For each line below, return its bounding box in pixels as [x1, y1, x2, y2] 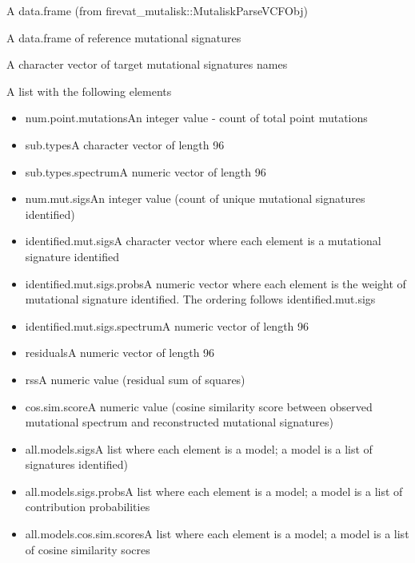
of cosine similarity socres [25, 541, 150, 557]
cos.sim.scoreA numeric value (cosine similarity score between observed [25, 398, 373, 414]
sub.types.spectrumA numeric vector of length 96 [25, 163, 266, 180]
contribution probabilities [25, 498, 150, 515]
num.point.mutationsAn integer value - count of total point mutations [25, 109, 368, 126]
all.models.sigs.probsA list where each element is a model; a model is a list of [25, 482, 403, 499]
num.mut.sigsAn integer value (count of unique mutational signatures [25, 190, 365, 207]
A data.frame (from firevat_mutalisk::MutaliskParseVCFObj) [6, 2, 308, 18]
